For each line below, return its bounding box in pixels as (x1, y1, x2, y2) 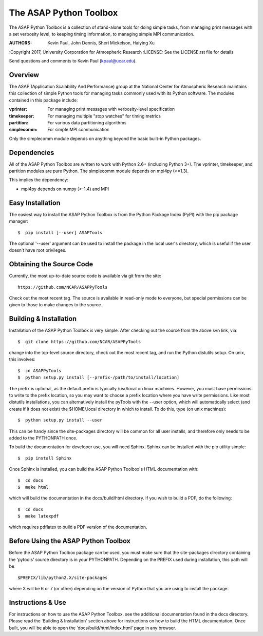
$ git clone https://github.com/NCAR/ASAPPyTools (18, 339, 141, 344)
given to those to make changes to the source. (9, 302, 102, 308)
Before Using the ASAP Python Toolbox (9, 537, 131, 545)
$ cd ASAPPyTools (18, 368, 62, 373)
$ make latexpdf (18, 514, 59, 519)
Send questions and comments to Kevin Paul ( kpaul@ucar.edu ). (9, 58, 137, 64)
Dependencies (9, 148, 55, 157)
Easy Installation (9, 199, 60, 207)
